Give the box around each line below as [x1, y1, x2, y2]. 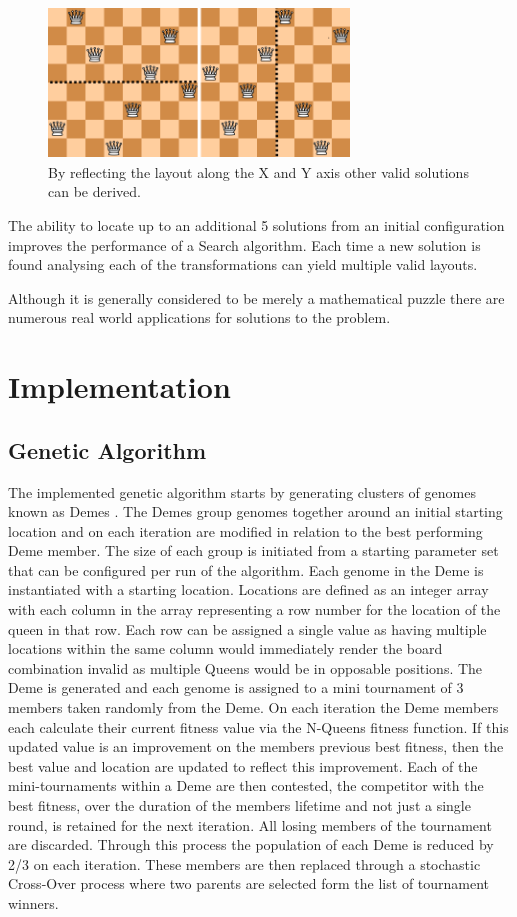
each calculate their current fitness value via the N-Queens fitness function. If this [8, 716, 509, 737]
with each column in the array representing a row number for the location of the [8, 599, 501, 620]
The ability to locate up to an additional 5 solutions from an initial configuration [8, 214, 505, 235]
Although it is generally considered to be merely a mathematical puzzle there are [8, 287, 505, 308]
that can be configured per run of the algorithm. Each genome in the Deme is [8, 559, 484, 580]
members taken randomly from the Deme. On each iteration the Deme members [8, 697, 499, 718]
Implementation [8, 366, 231, 407]
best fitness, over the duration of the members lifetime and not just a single [8, 795, 471, 815]
